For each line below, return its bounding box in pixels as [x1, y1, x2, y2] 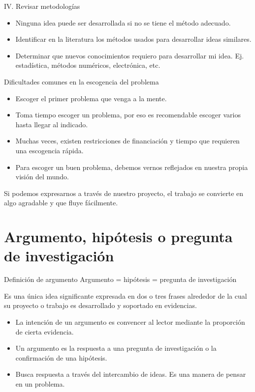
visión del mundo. [15, 171, 69, 182]
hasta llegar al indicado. [15, 119, 88, 129]
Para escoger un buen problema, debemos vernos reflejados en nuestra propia [15, 162, 248, 172]
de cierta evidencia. [15, 326, 74, 336]
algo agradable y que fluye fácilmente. [4, 197, 118, 208]
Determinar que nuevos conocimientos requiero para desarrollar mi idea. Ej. [15, 50, 244, 60]
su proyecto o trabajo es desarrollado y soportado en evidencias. [4, 300, 197, 310]
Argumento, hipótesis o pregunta [4, 226, 233, 247]
